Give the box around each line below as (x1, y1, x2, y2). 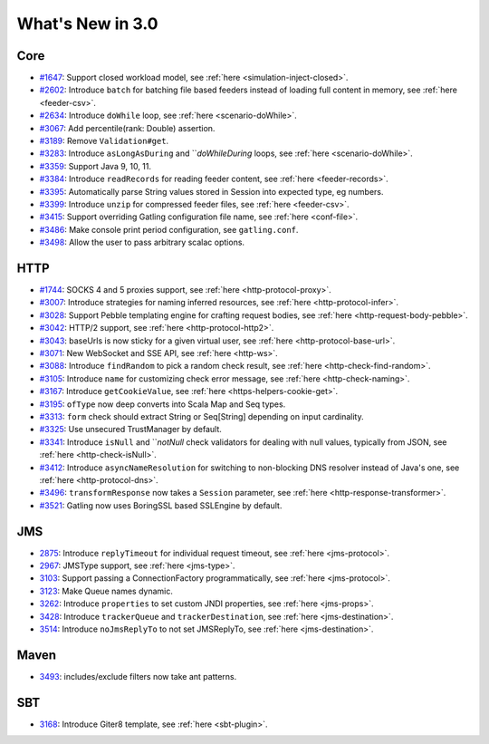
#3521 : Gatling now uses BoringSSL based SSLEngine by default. (39, 499, 283, 511)
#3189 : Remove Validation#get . (39, 136, 169, 147)
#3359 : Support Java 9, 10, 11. (39, 160, 152, 171)
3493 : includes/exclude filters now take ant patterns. (39, 671, 237, 681)
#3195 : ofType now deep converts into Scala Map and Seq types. (39, 399, 286, 410)
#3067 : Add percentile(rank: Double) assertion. (39, 122, 216, 133)
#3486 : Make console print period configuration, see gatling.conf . (39, 224, 299, 235)
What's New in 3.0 (16, 14, 158, 34)
